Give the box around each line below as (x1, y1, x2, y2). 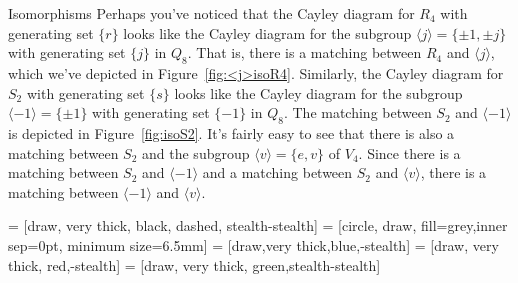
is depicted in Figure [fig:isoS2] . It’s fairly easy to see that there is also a (8, 122, 455, 143)
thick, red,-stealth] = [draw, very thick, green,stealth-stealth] (8, 254, 381, 275)
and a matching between (202, 162, 353, 183)
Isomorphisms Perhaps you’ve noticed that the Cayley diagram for (8, 3, 415, 23)
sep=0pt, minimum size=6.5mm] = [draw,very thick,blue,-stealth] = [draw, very (8, 234, 499, 255)
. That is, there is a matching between (187, 42, 422, 63)
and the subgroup (142, 142, 250, 163)
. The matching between (283, 102, 432, 123)
